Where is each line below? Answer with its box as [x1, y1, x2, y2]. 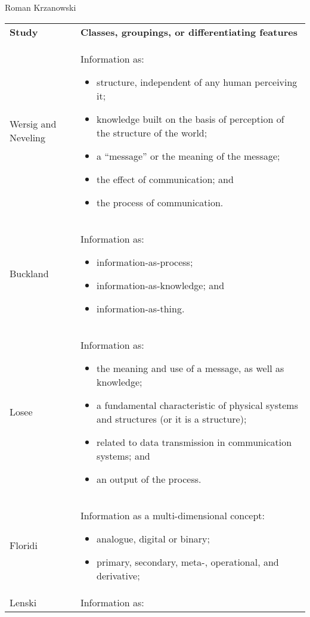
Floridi [10, 538, 38, 553]
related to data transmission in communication [97, 435, 292, 449]
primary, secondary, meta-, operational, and [97, 554, 279, 569]
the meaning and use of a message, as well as [97, 361, 284, 375]
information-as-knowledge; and [97, 278, 225, 292]
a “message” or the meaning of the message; [97, 148, 280, 163]
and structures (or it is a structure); [97, 411, 247, 426]
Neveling [10, 130, 46, 144]
